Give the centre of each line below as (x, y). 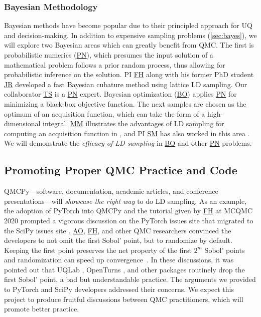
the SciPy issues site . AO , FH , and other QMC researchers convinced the (118, 230)
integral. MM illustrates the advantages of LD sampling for (134, 123)
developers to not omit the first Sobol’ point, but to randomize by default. (118, 240)
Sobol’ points (225, 250)
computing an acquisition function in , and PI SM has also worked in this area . (127, 133)
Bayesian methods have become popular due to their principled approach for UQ (128, 25)
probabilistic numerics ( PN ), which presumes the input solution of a (109, 55)
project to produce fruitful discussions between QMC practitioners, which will (124, 299)
